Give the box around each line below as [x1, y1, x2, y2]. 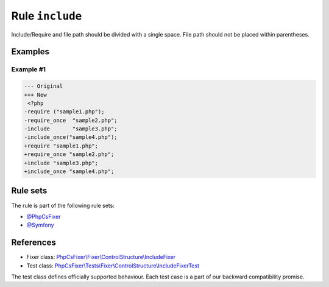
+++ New [24, 91, 47, 98]
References [11, 238, 56, 248]
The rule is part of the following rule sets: [11, 202, 115, 209]
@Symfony [26, 221, 54, 229]
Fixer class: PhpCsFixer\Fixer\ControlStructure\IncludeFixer [26, 253, 176, 261]
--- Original [24, 83, 63, 90]
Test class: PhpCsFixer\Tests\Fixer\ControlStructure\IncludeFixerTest [26, 262, 199, 269]
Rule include [11, 9, 82, 23]
